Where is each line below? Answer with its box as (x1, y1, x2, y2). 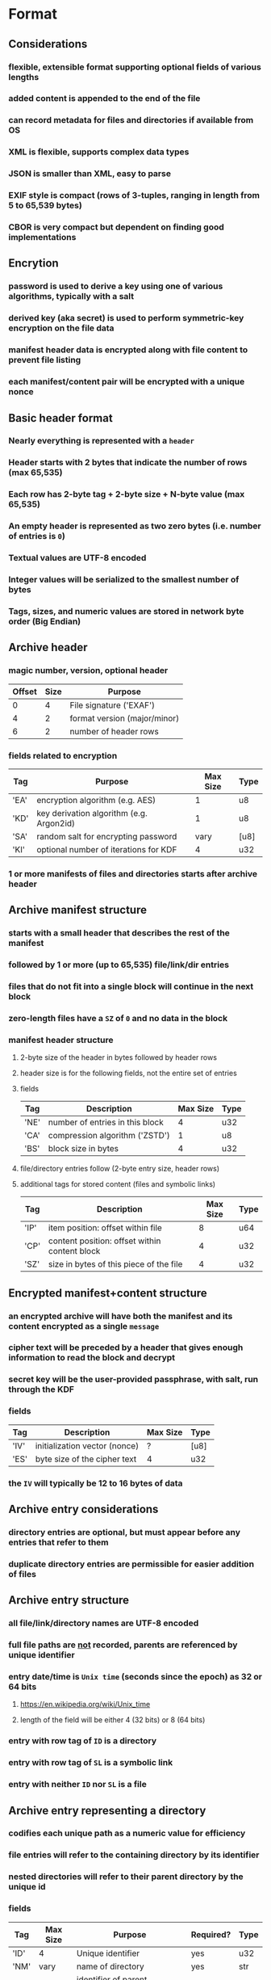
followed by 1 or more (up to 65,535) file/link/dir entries (8, 959, 230, 970)
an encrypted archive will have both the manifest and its (8, 1310, 233, 1322)
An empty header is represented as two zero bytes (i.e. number (8, 520, 261, 532)
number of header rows (69, 725, 159, 737)
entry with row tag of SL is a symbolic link (8, 1757, 173, 1768)
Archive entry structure (8, 1593, 130, 1608)
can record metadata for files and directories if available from (8, 115, 254, 126)
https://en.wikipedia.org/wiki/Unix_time (19, 1700, 151, 1709)
